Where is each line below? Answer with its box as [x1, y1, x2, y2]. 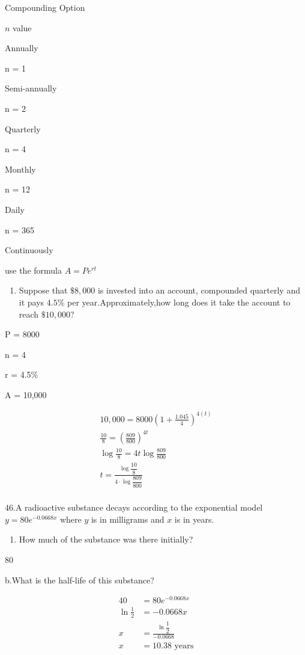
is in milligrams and [91, 512, 165, 525]
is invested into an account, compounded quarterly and [97, 284, 300, 297]
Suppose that [19, 284, 68, 297]
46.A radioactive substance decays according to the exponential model [5, 501, 263, 514]
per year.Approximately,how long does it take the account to [67, 295, 291, 308]
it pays [19, 295, 44, 308]
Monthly [5, 162, 36, 175]
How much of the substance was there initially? [19, 533, 193, 546]
